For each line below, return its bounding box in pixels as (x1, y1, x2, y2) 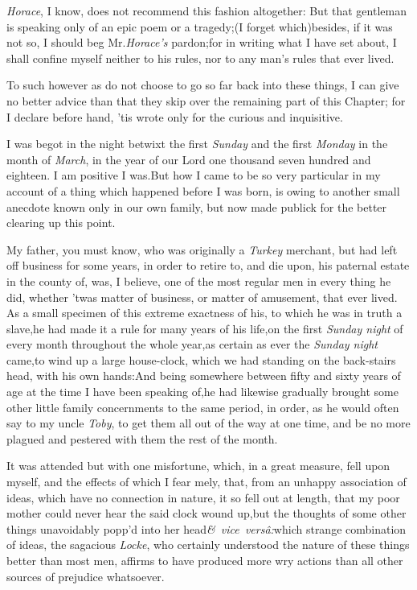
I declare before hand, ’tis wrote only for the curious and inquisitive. (6, 108, 343, 125)
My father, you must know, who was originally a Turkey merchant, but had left (6, 241, 398, 258)
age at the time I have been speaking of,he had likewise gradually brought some (6, 383, 399, 400)
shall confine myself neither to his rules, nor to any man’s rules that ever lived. (6, 49, 395, 66)
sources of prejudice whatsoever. (6, 567, 165, 584)
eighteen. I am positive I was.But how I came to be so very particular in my (6, 167, 381, 184)
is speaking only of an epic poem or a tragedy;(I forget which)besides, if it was (6, 18, 393, 35)
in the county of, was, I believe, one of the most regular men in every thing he (6, 272, 391, 289)
